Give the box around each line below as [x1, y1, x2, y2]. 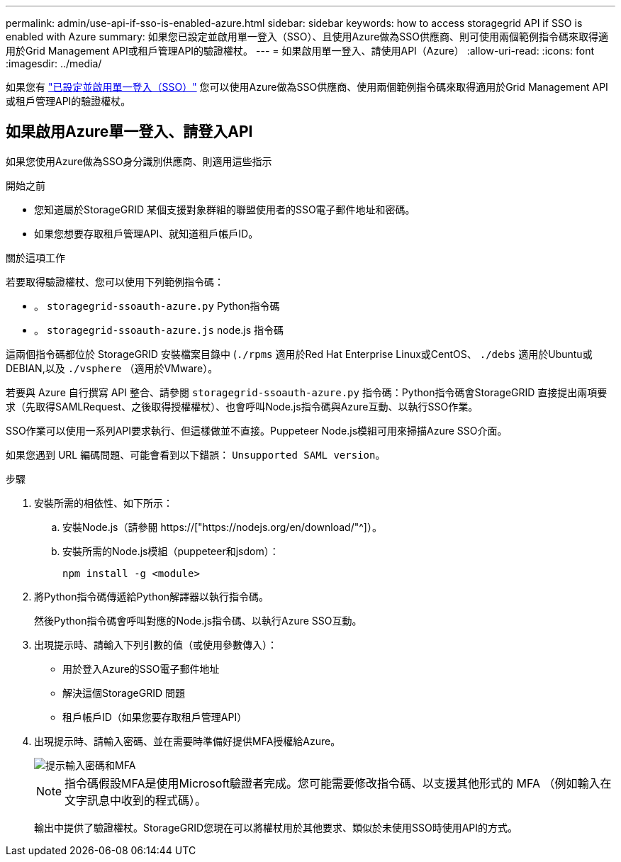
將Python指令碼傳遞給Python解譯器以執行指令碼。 [34, 590, 269, 603]
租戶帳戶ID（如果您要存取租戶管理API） [62, 710, 247, 723]
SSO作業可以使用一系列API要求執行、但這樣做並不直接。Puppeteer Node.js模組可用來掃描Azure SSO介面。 [6, 424, 508, 437]
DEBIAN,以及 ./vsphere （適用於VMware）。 [6, 362, 218, 374]
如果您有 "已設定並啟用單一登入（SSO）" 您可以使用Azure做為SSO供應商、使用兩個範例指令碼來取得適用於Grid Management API [6, 81, 608, 93]
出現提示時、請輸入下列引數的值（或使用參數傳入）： [34, 638, 277, 651]
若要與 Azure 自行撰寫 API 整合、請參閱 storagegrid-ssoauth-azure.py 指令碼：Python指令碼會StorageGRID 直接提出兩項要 [6, 386, 608, 398]
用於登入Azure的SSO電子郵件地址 [62, 662, 220, 675]
